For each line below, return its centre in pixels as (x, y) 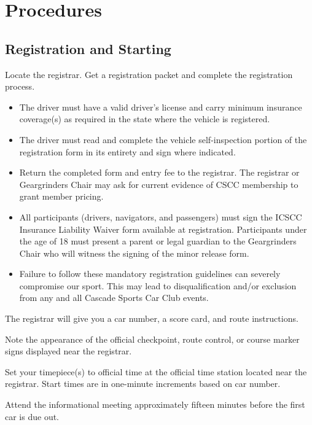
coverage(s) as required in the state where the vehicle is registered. (145, 119)
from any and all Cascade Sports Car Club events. (114, 298)
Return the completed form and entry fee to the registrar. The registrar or (159, 172)
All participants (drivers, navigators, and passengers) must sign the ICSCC (161, 216)
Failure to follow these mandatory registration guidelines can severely (150, 274)
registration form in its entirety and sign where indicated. (127, 151)
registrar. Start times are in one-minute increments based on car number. (143, 384)
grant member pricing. (61, 196)
